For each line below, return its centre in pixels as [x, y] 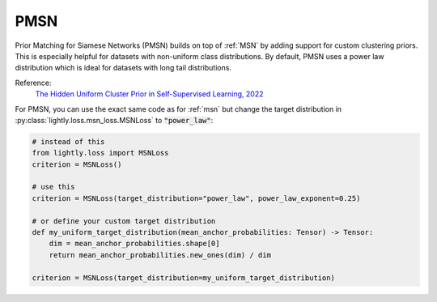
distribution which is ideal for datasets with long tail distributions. [123, 68]
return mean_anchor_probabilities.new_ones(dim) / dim [160, 255]
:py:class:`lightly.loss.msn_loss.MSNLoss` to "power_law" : [114, 120]
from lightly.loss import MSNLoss [100, 153]
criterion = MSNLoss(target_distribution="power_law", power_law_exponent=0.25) [196, 198]
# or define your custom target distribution [124, 221]
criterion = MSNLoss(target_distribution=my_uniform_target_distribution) [184, 278]
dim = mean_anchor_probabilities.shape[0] [134, 244]
